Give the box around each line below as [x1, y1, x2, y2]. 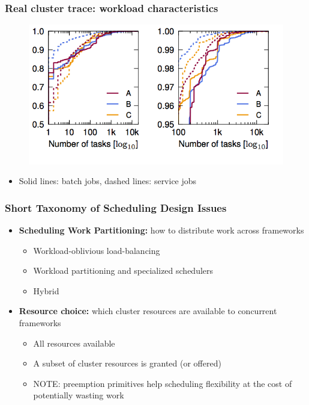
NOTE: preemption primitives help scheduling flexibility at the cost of [33, 377, 292, 389]
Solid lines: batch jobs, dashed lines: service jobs [19, 175, 197, 187]
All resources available [33, 336, 115, 349]
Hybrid [33, 284, 59, 297]
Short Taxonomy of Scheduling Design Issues [5, 200, 227, 215]
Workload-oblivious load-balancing [33, 244, 160, 256]
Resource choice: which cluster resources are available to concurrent [19, 305, 277, 317]
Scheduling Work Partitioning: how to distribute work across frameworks [19, 224, 304, 237]
